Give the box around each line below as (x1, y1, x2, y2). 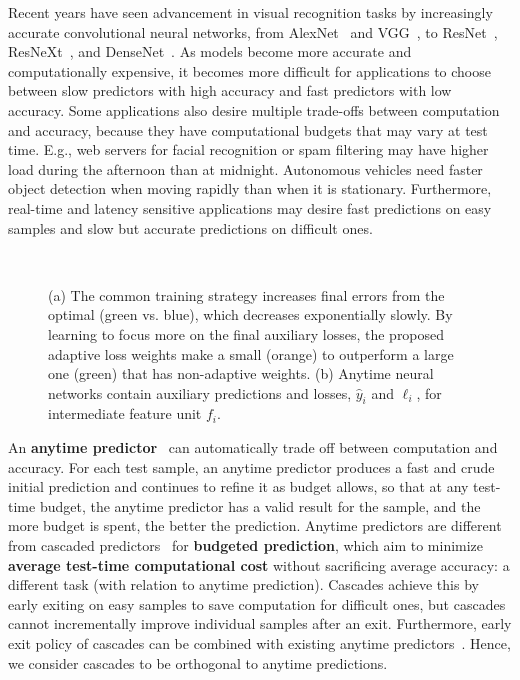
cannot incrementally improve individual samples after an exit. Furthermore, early (8, 613, 512, 634)
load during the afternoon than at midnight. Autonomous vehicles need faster (8, 158, 483, 179)
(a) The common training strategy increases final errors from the (48, 284, 445, 305)
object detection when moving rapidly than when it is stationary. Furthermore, (8, 178, 492, 199)
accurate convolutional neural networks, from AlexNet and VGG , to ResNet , (8, 21, 498, 42)
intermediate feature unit (48, 403, 202, 424)
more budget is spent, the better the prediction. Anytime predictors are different (8, 515, 502, 536)
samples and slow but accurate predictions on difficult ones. (8, 217, 373, 238)
